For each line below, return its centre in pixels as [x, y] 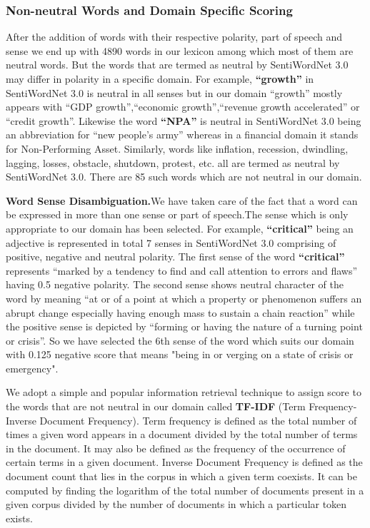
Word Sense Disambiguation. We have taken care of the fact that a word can [182, 200]
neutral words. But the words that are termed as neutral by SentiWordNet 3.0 [177, 65]
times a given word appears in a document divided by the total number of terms [182, 434]
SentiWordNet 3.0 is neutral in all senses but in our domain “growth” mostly [174, 92]
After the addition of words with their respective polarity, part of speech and [174, 37]
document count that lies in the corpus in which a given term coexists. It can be [181, 476]
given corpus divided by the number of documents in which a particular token [176, 504]
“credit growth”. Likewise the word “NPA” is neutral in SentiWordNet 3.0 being [184, 120]
